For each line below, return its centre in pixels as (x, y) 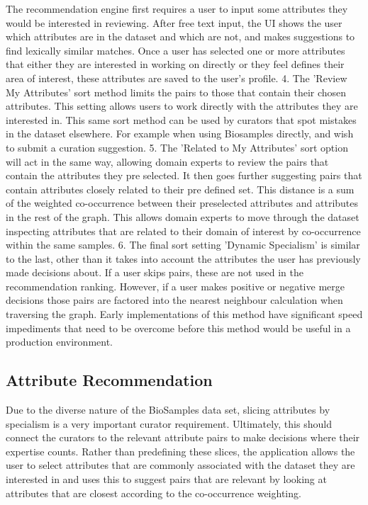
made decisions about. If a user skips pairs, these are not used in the (155, 272)
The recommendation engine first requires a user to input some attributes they (177, 8)
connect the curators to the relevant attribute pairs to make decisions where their (183, 437)
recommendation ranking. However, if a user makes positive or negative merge (175, 286)
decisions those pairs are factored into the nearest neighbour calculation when (174, 300)
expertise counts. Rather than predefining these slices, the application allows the (180, 451)
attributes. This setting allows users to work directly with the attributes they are (182, 106)
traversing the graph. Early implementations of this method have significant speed (184, 314)
